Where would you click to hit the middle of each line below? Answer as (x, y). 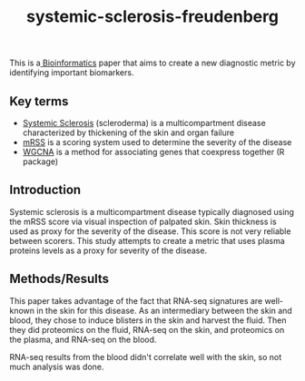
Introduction (45, 190)
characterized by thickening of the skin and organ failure (128, 132)
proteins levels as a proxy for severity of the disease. (108, 250)
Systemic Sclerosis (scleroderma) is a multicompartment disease (144, 123)
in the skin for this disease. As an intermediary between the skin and (164, 310)
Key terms (39, 101)
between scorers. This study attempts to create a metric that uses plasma (148, 240)
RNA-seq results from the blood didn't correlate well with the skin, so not (146, 357)
